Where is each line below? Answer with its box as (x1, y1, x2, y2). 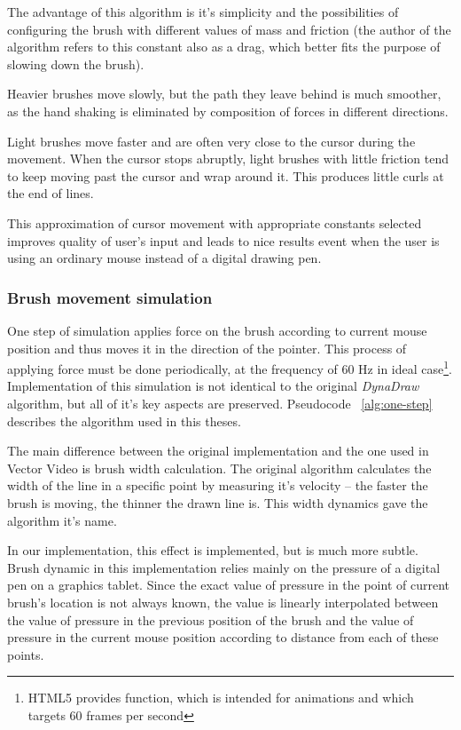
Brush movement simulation (7, 286, 213, 308)
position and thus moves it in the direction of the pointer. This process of (7, 338, 407, 357)
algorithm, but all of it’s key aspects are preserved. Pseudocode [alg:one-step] (7, 393, 433, 412)
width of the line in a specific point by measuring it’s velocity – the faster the (7, 476, 428, 495)
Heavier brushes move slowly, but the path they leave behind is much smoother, (7, 84, 441, 103)
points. (7, 645, 44, 663)
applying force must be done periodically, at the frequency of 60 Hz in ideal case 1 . (7, 357, 452, 377)
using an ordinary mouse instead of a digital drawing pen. (7, 249, 322, 267)
